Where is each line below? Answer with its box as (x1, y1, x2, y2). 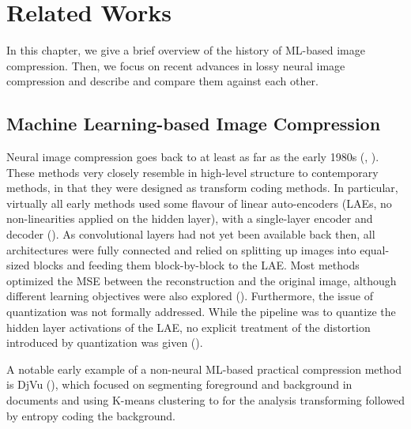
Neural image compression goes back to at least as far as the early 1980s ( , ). (6, 149, 379, 165)
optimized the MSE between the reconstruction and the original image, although (6, 272, 397, 288)
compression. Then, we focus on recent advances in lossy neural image (6, 57, 345, 73)
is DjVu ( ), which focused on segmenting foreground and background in (6, 376, 353, 393)
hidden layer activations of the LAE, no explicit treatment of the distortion (6, 318, 371, 335)
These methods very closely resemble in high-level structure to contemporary (6, 164, 379, 180)
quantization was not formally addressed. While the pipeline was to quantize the (6, 303, 396, 320)
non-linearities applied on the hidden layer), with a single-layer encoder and (6, 210, 373, 227)
